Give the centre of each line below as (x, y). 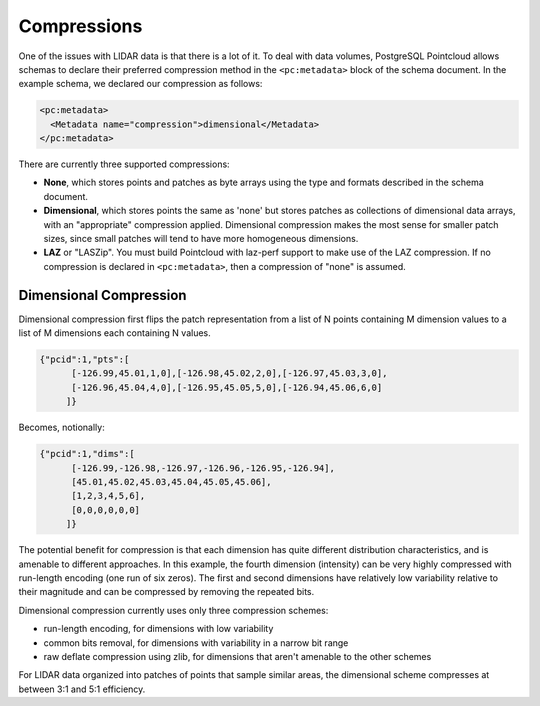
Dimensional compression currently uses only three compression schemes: (173, 610)
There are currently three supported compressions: (124, 164)
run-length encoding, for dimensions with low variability (158, 629)
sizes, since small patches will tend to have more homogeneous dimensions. (201, 239)
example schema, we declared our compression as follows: (140, 84)
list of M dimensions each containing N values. (115, 333)
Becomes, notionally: (61, 427)
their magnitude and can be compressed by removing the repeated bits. (166, 592)
